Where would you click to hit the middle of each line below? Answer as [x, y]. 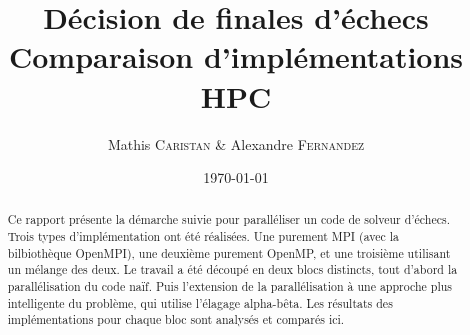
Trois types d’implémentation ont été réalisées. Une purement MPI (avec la [203, 236]
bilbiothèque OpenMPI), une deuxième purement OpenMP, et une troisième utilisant [229, 252]
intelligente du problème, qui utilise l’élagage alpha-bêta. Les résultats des [200, 302]
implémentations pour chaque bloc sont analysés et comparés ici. [176, 319]
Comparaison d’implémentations [236, 56]
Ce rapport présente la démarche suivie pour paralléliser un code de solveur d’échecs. [228, 219]
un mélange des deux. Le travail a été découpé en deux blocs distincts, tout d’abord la [232, 269]
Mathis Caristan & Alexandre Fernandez [236, 143]
